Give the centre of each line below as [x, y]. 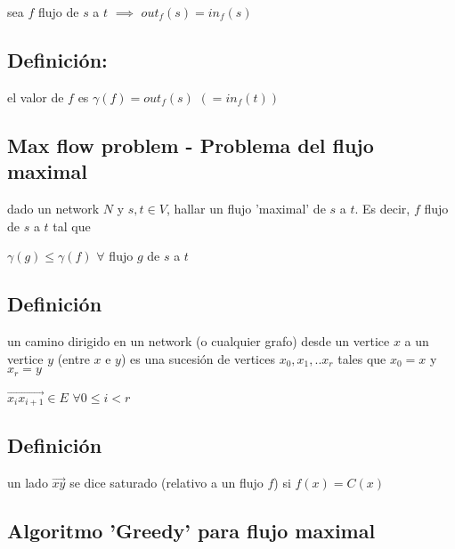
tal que [72, 226]
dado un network [53, 208]
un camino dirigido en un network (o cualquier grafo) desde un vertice [199, 340]
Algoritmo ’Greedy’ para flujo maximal [191, 531]
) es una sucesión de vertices [198, 358]
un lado [28, 483]
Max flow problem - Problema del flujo [191, 145]
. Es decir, [382, 208]
